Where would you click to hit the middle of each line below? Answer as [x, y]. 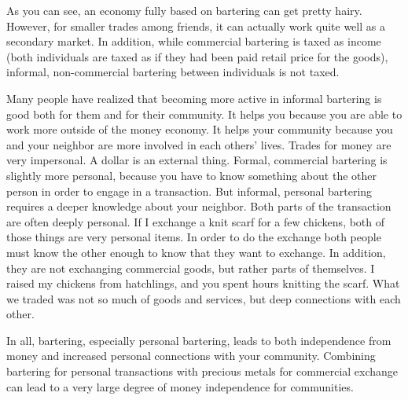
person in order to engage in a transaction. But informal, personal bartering [189, 191]
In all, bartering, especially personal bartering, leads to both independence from [199, 340]
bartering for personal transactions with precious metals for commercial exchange [202, 371]
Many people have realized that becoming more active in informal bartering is [194, 98]
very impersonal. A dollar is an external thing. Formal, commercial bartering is [197, 160]
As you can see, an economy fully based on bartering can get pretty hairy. [184, 10]
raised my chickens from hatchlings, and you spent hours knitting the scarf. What [203, 283]
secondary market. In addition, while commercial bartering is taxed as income [194, 41]
